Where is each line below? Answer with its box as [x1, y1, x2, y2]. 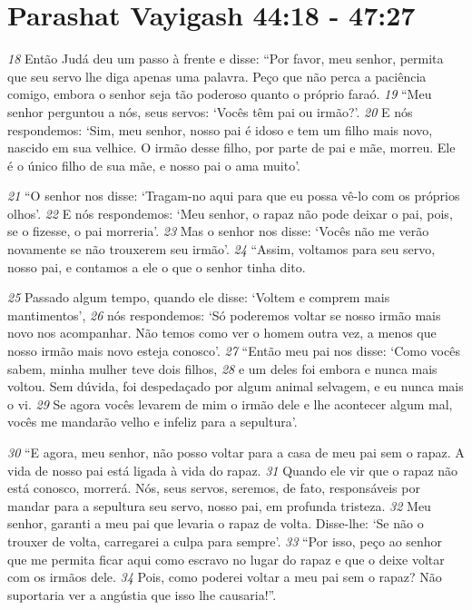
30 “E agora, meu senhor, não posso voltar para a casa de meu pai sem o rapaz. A [7, 443, 465, 461]
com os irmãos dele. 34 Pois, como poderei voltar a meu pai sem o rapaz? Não [7, 567, 442, 586]
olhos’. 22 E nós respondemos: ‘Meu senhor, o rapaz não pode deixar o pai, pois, [7, 203, 453, 222]
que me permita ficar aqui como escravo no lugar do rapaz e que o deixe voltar [7, 549, 445, 568]
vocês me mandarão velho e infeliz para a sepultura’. [7, 412, 298, 431]
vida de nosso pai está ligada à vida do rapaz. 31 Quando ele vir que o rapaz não [7, 460, 458, 479]
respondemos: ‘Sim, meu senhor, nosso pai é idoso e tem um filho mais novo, [7, 120, 433, 139]
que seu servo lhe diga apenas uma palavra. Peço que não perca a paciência [7, 66, 427, 85]
